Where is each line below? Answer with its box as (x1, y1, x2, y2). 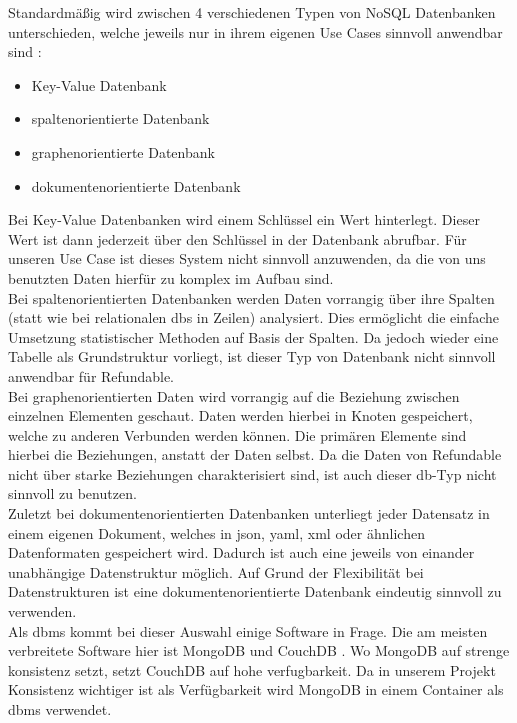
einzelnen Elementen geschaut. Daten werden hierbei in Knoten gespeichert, (8, 405, 473, 426)
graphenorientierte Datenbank (31, 141, 215, 162)
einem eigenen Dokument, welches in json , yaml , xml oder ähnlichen (8, 522, 425, 543)
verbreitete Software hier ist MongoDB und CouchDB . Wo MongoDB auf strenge (8, 640, 510, 661)
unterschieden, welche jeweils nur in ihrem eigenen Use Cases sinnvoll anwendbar (8, 21, 503, 42)
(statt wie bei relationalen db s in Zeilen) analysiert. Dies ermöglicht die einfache (8, 307, 500, 328)
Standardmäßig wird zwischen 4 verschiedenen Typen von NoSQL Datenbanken (8, 2, 496, 22)
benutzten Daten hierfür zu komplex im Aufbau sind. (8, 267, 334, 288)
